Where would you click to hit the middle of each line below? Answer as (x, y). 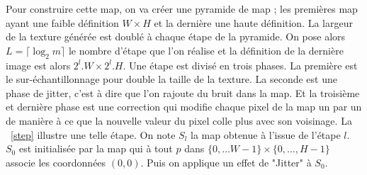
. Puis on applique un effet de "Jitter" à (226, 162)
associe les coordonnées (56, 162)
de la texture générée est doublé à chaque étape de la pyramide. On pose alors (176, 36)
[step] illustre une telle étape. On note (93, 134)
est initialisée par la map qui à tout (96, 148)
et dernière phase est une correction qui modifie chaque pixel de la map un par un (184, 107)
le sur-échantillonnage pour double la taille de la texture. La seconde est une (171, 79)
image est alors (38, 65)
